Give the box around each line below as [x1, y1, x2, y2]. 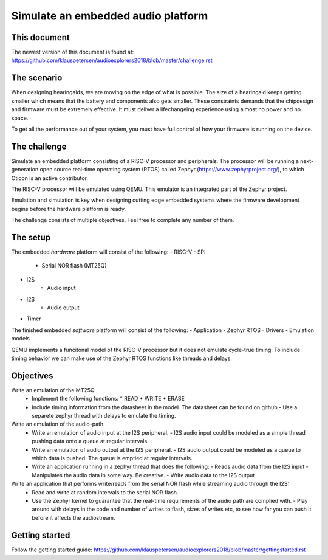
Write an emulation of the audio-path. [11, 420, 106, 428]
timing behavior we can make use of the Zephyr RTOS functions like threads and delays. [11, 354, 232, 362]
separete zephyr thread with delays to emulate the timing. [32, 412, 176, 420]
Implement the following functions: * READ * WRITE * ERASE [32, 395, 185, 403]
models [11, 335, 30, 342]
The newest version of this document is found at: [11, 49, 134, 56]
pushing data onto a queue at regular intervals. [32, 438, 149, 445]
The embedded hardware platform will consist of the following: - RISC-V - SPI [11, 248, 206, 255]
